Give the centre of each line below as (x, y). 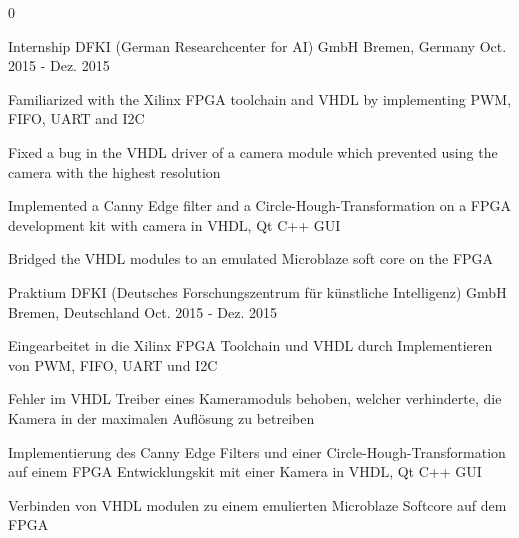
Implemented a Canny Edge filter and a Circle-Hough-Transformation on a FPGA (259, 205)
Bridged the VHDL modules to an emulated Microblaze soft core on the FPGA (251, 258)
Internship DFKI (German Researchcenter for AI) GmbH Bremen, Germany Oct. (257, 45)
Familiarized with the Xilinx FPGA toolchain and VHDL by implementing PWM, (260, 98)
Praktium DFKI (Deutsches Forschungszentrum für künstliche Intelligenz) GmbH (257, 291)
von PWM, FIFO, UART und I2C (113, 364)
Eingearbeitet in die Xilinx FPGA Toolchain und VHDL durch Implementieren (250, 345)
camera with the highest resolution (114, 171)
